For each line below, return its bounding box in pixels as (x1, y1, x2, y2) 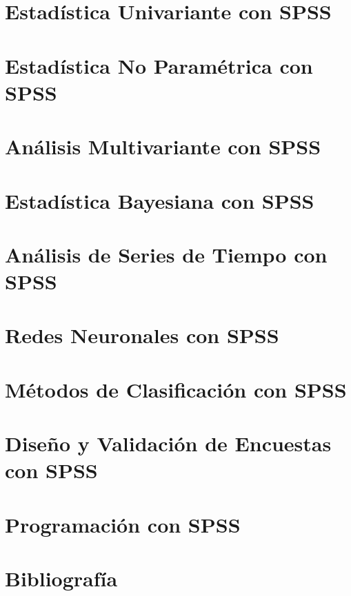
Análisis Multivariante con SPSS (5, 132, 321, 161)
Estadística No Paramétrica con (5, 51, 313, 79)
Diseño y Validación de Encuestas (5, 429, 332, 458)
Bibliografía (5, 564, 118, 593)
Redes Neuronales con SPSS (5, 321, 279, 349)
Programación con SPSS (5, 510, 241, 538)
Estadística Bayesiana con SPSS (5, 186, 314, 214)
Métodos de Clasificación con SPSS (5, 375, 347, 403)
